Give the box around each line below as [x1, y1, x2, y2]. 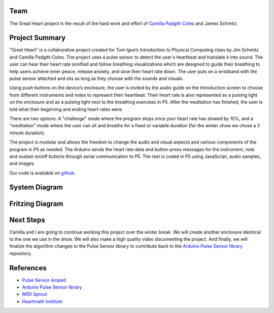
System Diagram [9, 183, 63, 192]
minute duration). [9, 130, 46, 136]
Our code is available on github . [9, 169, 76, 176]
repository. [9, 250, 32, 257]
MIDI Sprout [22, 291, 48, 297]
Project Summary [9, 34, 66, 42]
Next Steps [9, 215, 45, 224]
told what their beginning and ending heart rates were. [9, 106, 123, 112]
